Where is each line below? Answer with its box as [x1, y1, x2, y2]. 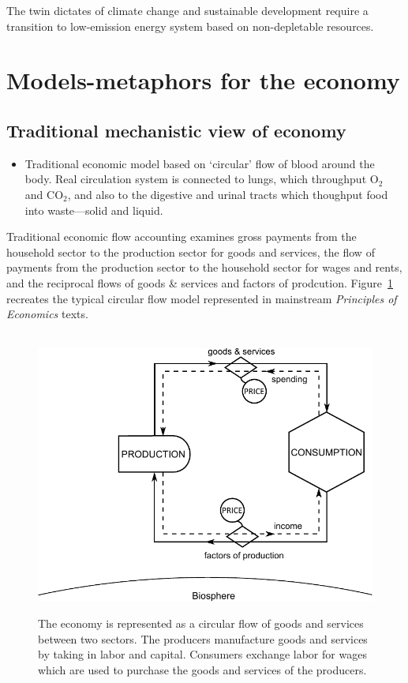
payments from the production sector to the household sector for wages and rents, [6, 259, 402, 276]
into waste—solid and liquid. [24, 201, 163, 218]
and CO [24, 186, 64, 202]
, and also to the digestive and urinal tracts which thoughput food [67, 186, 388, 202]
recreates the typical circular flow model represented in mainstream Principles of [6, 290, 397, 306]
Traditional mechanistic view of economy [6, 118, 346, 142]
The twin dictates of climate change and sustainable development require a [6, 2, 369, 18]
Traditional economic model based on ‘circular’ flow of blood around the [24, 155, 375, 171]
